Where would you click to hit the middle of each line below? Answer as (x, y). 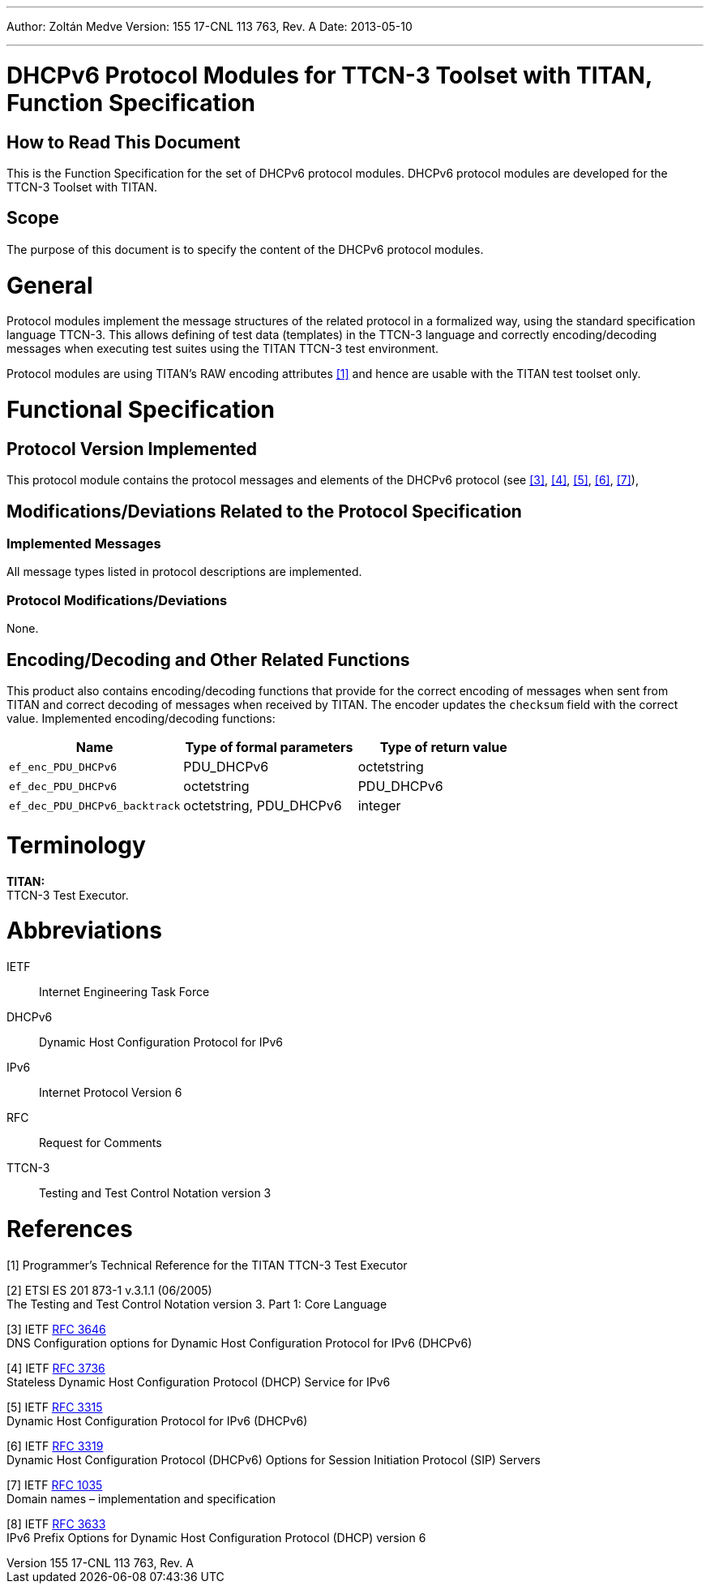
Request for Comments (101, 1143)
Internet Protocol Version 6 (111, 1092)
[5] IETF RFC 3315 (55, 1407)
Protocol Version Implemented (132, 449)
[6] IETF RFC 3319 (55, 1446)
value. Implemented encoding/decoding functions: (141, 718)
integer (379, 806)
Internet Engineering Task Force (124, 992)
